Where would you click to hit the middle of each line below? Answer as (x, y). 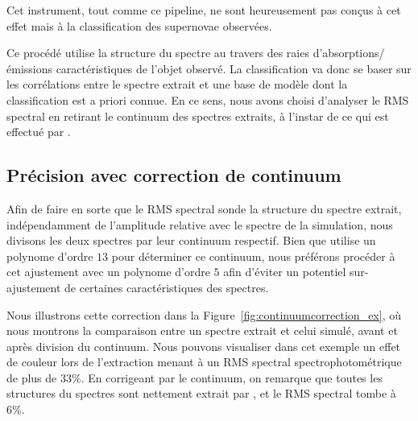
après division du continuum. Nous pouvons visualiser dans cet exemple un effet (204, 346)
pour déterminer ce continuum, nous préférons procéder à (253, 256)
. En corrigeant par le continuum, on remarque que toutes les (232, 377)
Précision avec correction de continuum (174, 175)
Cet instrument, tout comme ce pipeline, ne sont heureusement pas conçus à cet (204, 10)
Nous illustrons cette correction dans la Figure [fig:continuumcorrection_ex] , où (204, 314)
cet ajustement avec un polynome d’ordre (108, 272)
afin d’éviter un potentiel (285, 272)
